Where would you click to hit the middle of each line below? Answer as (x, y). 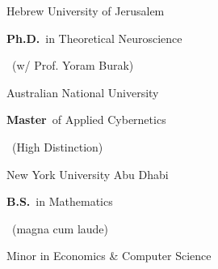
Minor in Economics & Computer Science (109, 256)
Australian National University (83, 92)
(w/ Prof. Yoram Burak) (73, 65)
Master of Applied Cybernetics (86, 120)
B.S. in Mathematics (60, 201)
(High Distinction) (57, 146)
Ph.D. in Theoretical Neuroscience (94, 38)
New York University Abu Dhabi (88, 174)
